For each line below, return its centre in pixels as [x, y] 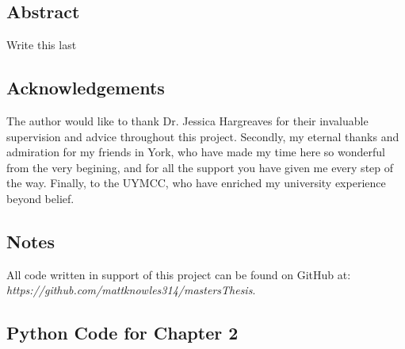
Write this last [42, 45]
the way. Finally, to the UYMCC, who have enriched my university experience [196, 183]
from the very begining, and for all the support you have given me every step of [200, 167]
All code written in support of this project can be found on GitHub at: [179, 274]
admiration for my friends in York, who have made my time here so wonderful [196, 152]
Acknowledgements [86, 88]
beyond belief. [40, 198]
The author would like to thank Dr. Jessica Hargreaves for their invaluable [187, 121]
